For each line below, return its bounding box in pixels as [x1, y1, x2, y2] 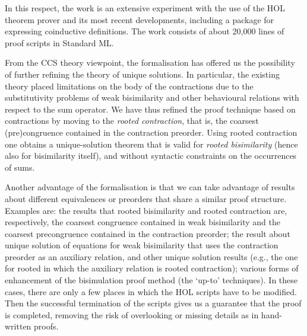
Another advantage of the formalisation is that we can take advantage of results [5, 181, 295, 193]
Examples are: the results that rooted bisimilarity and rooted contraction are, [5, 204, 287, 216]
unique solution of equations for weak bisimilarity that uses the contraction [5, 239, 278, 251]
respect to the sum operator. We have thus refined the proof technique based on [5, 103, 296, 115]
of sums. [5, 161, 35, 173]
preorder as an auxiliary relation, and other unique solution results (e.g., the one [5, 250, 298, 263]
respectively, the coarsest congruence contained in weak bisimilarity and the [5, 216, 281, 228]
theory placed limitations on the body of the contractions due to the [5, 79, 254, 92]
